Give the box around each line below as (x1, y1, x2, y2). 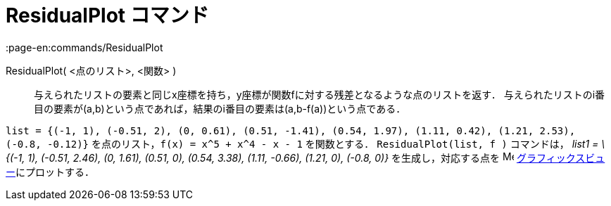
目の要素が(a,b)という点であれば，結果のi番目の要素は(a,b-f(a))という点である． (34, 102, 406, 115)
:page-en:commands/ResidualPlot (6, 41, 163, 53)
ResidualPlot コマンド (6, 4, 209, 27)
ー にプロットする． (6, 165, 94, 178)
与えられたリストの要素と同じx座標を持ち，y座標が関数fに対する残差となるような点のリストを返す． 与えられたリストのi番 (34, 88, 605, 101)
